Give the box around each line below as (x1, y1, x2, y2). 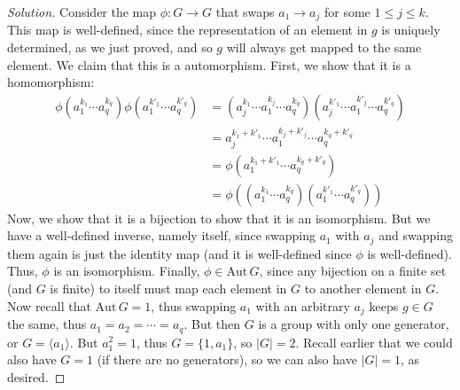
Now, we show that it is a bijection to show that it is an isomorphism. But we (7, 208, 431, 227)
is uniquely (381, 20, 441, 39)
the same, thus (7, 315, 87, 333)
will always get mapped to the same (226, 38, 422, 57)
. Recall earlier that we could (295, 332, 453, 351)
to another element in (304, 279, 422, 298)
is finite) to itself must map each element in (50, 279, 287, 298)
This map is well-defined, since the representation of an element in (7, 20, 368, 39)
